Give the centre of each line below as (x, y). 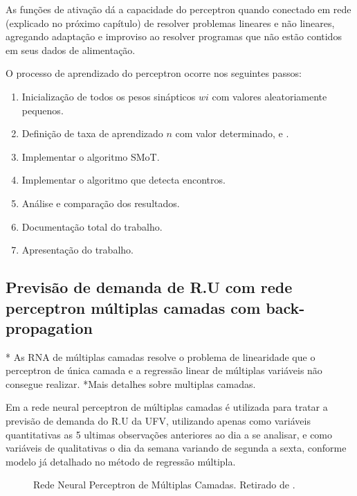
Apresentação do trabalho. (77, 250)
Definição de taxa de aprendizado (92, 133)
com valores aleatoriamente (269, 96)
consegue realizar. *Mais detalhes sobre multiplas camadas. (131, 383)
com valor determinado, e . (232, 133)
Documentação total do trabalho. (92, 226)
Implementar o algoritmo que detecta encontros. (123, 180)
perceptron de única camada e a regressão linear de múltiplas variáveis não (164, 370)
